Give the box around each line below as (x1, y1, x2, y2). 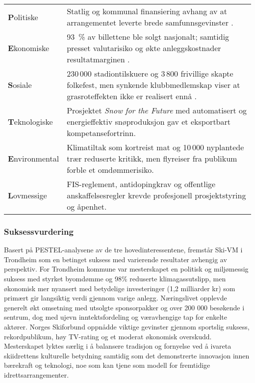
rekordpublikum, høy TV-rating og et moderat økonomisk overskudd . (4, 331, 212, 341)
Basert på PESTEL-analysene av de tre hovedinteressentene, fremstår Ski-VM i (4, 245, 243, 255)
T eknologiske (8, 116, 53, 127)
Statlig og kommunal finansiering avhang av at (67, 5, 228, 17)
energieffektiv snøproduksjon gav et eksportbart (67, 116, 230, 127)
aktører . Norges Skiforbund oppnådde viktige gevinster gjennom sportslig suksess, (4, 321, 250, 331)
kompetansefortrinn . (67, 127, 136, 138)
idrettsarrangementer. (4, 369, 69, 380)
